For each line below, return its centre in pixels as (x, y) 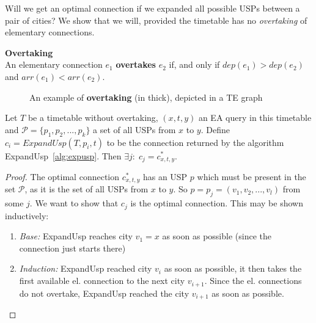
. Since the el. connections (253, 281)
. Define (215, 129)
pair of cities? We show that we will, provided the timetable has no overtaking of (156, 20)
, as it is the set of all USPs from (86, 189)
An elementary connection (54, 64)
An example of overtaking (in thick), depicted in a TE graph (146, 97)
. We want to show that (74, 203)
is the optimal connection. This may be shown (217, 203)
